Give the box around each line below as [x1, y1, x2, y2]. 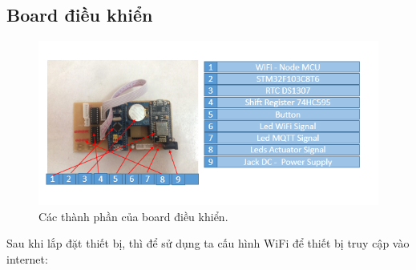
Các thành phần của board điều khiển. [38, 208, 228, 224]
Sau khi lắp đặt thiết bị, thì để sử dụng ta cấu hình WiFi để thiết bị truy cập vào [6, 235, 410, 252]
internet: [6, 251, 48, 268]
